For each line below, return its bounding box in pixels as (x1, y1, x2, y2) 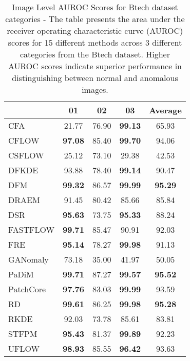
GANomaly (8, 253, 49, 265)
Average (149, 104, 182, 116)
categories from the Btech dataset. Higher (20, 48, 170, 60)
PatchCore (8, 283, 46, 295)
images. (82, 84, 108, 95)
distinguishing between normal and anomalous (12, 72, 178, 84)
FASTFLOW (8, 224, 55, 235)
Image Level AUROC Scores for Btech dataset (12, 1, 178, 13)
